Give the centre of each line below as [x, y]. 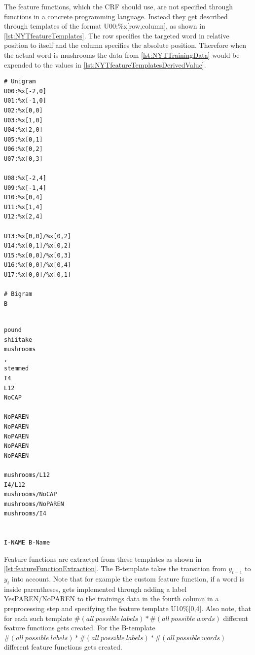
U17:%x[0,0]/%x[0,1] [38, 275]
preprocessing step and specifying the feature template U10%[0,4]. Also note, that [128, 608]
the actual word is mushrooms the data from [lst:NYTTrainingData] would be [122, 55]
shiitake [18, 340]
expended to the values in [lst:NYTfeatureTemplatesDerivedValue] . [105, 64]
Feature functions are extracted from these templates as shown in [103, 559]
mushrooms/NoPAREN [34, 504]
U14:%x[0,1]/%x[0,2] [38, 246]
